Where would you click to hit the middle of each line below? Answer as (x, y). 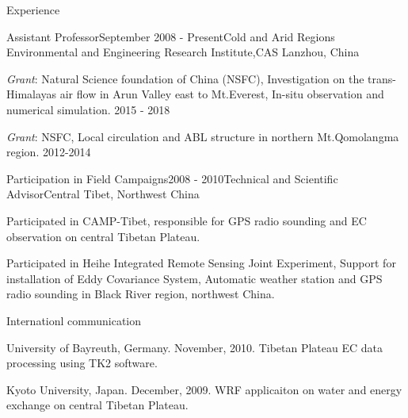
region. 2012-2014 (49, 152)
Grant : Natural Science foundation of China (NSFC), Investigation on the (185, 78)
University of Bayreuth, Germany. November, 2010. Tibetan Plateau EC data (194, 347)
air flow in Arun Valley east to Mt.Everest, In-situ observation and (222, 94)
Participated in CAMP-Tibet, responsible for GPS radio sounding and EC (187, 220)
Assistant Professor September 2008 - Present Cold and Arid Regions (171, 36)
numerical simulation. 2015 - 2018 (88, 109)
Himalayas (32, 94)
